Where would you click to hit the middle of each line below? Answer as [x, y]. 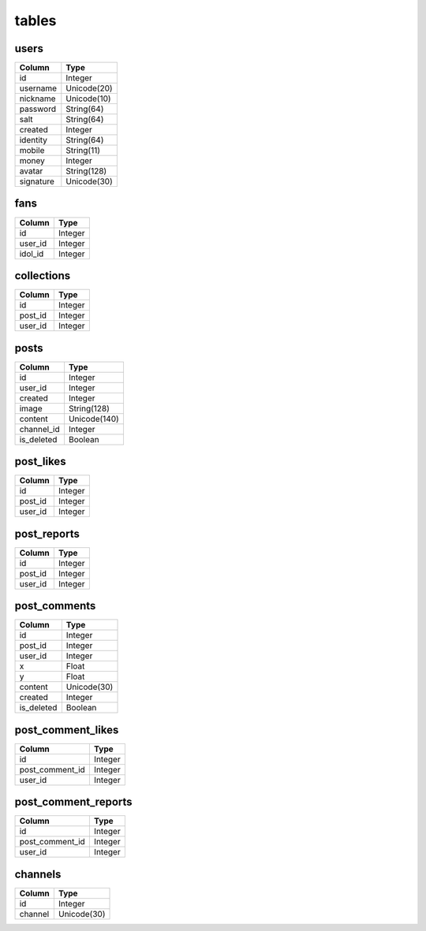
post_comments [55, 606]
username [38, 88]
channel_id [39, 429]
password [38, 109]
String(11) [83, 151]
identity [33, 140]
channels [38, 874]
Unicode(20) [90, 88]
